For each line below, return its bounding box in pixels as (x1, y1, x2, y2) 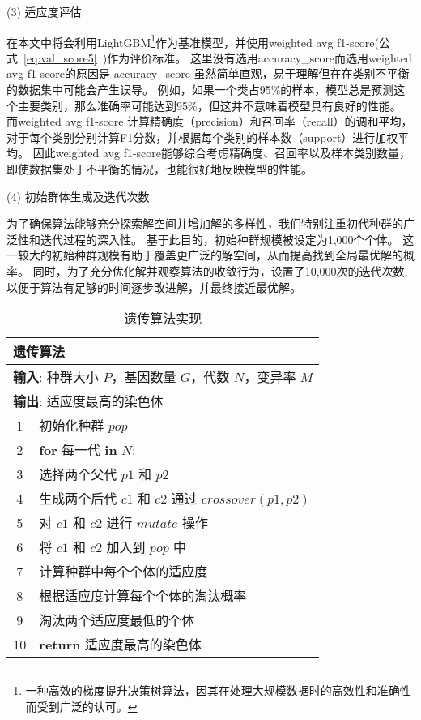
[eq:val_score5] (23, 49, 97, 66)
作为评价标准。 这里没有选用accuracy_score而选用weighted (107, 49, 412, 66)
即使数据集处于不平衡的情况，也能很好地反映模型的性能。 (6, 161, 313, 177)
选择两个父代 (39, 465, 117, 484)
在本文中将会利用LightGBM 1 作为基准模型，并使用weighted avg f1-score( (6, 31, 379, 50)
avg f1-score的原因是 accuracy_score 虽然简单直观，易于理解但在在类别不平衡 (6, 65, 410, 82)
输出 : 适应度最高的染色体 (13, 392, 164, 411)
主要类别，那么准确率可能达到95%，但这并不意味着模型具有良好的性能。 (17, 96, 402, 114)
